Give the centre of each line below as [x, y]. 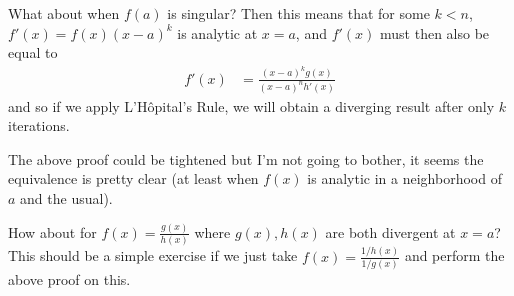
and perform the [454, 255]
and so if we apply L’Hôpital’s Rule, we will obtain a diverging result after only [251, 105]
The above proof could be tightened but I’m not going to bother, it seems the [246, 158]
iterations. [39, 125]
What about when [64, 13]
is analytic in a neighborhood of [404, 178]
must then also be [435, 32]
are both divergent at [390, 231]
